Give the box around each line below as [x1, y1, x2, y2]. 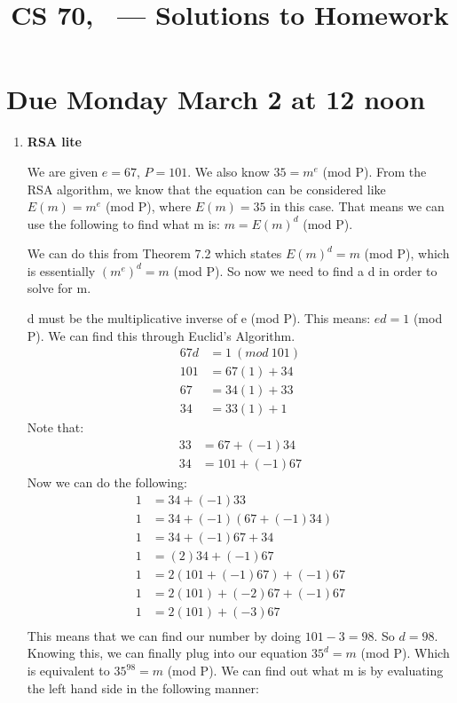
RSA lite [27, 132, 82, 151]
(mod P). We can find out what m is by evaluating [167, 661, 444, 680]
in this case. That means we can [270, 197, 445, 216]
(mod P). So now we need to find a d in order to [173, 261, 437, 280]
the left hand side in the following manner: [27, 678, 259, 697]
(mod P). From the [322, 162, 427, 180]
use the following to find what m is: [27, 214, 220, 233]
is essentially [27, 261, 96, 280]
